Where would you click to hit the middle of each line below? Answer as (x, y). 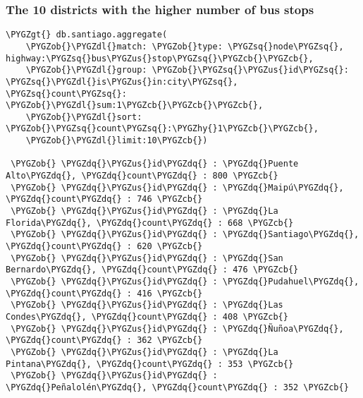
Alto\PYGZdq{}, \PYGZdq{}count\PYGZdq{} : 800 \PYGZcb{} (142, 176)
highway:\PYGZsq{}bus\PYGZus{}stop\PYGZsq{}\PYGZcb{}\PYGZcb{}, (160, 58)
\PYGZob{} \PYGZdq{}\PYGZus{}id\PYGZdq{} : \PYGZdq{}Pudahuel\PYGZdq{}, (185, 282)
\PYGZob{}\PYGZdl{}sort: (84, 117)
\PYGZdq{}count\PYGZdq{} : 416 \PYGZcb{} (104, 293)
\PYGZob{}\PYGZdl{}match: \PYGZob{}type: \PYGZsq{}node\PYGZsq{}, (185, 46)
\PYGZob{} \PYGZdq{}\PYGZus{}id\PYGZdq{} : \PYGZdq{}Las (147, 305)
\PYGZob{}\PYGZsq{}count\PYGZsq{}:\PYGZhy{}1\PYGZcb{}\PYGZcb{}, (162, 129)
